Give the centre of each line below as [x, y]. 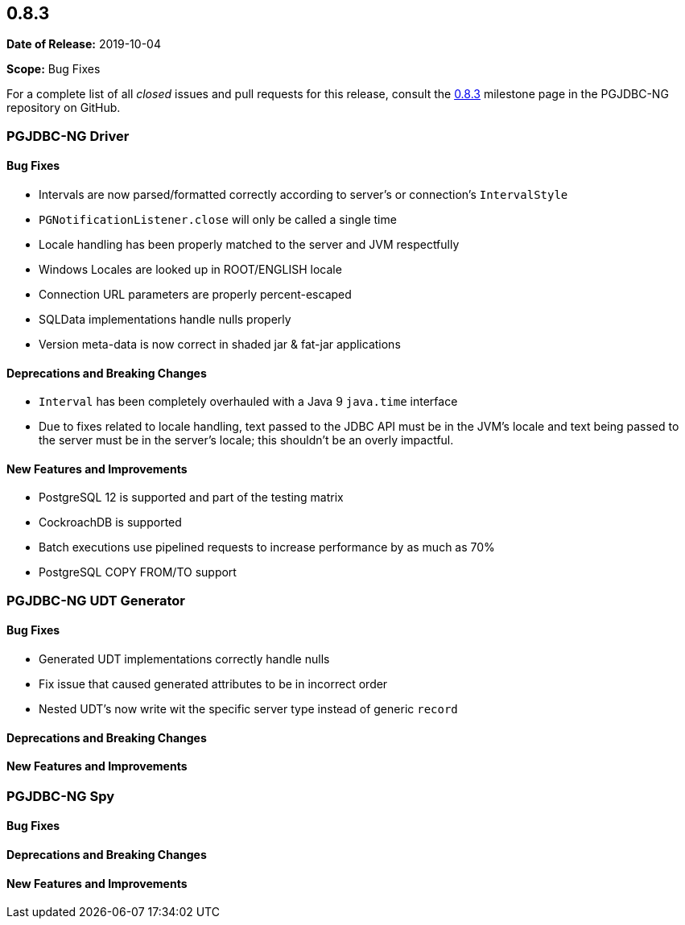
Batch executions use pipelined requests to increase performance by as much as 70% [267, 547]
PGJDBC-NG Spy [61, 796]
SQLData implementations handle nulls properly [165, 320]
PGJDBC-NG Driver [68, 136]
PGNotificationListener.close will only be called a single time [218, 220]
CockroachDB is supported [110, 522]
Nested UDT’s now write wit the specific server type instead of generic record [248, 709]
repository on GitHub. [64, 108]
